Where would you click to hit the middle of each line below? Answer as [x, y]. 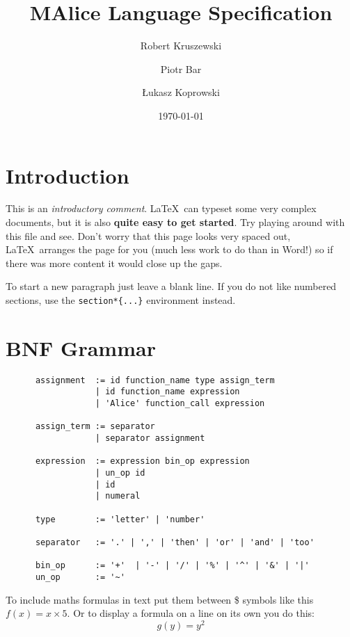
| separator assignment [150, 438]
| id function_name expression [167, 392]
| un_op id [120, 473]
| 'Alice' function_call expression [180, 404]
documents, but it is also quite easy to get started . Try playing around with [175, 222]
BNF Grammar [81, 347]
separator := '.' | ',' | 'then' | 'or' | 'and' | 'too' [175, 542]
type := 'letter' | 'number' [120, 519]
